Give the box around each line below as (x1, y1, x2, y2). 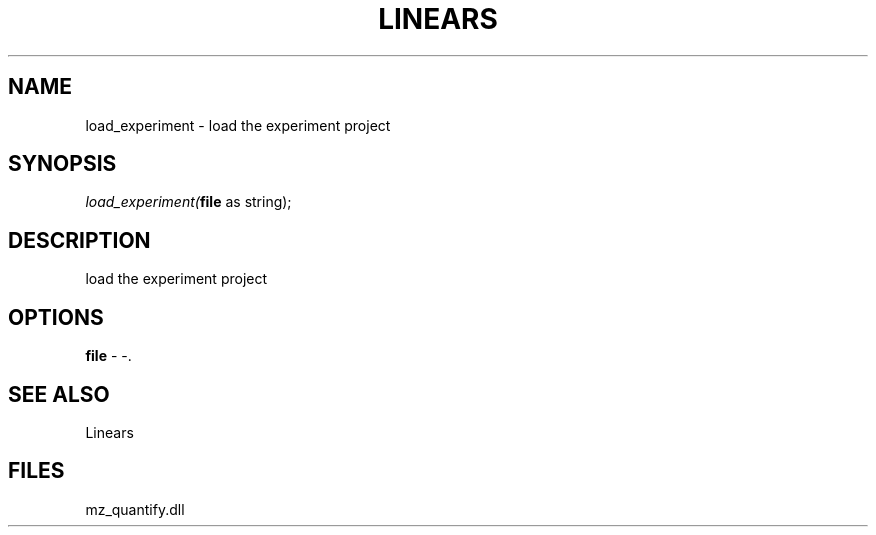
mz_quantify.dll (85, 500, 185, 518)
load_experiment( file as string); (85, 193, 292, 211)
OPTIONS (8, 304, 104, 330)
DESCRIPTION (8, 227, 151, 253)
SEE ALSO (8, 381, 110, 407)
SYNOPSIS (8, 151, 117, 177)
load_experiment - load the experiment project (85, 116, 391, 134)
